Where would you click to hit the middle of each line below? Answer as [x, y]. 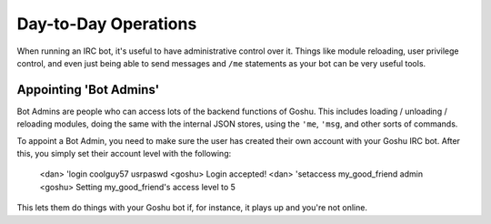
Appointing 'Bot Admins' [88, 90]
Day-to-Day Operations [107, 24]
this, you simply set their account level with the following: [124, 154]
